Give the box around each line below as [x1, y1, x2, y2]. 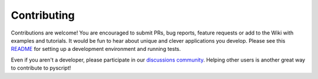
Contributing [11, 9, 75, 22]
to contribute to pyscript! [11, 64, 71, 71]
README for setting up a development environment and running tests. [11, 46, 181, 53]
